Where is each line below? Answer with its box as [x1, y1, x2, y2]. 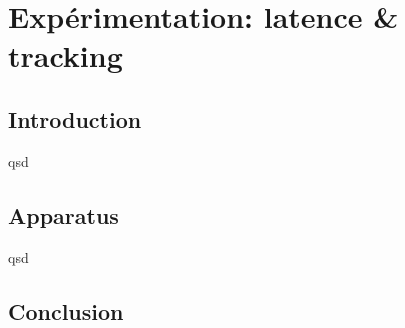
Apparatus [8, 199, 119, 230]
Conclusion [8, 295, 124, 326]
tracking [8, 35, 123, 76]
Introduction [8, 103, 142, 134]
